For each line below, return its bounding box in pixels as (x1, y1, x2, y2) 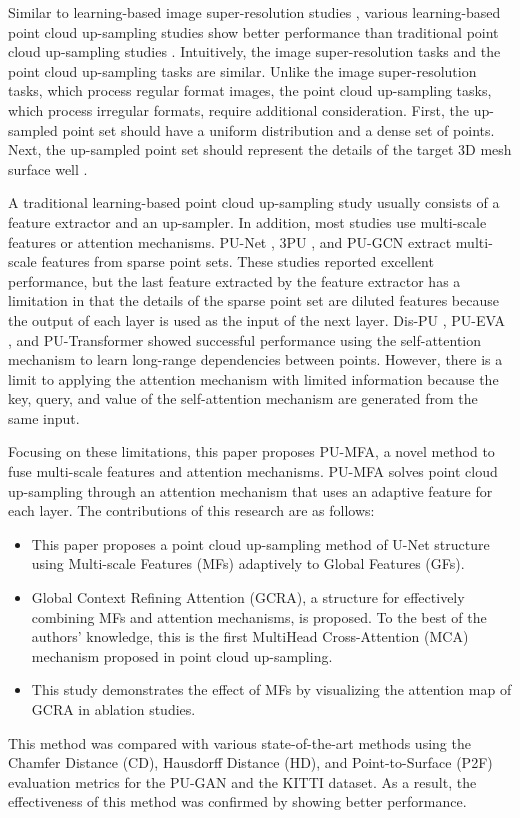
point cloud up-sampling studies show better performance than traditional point (8, 21, 499, 42)
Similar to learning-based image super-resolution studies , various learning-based (8, 2, 501, 22)
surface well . (8, 158, 88, 179)
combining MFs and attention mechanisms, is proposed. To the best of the (31, 606, 487, 627)
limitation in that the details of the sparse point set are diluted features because (8, 290, 499, 311)
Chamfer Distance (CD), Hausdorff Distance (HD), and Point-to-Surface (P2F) (8, 752, 493, 773)
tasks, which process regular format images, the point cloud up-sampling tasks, (8, 80, 492, 101)
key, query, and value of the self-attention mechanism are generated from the (8, 388, 478, 409)
